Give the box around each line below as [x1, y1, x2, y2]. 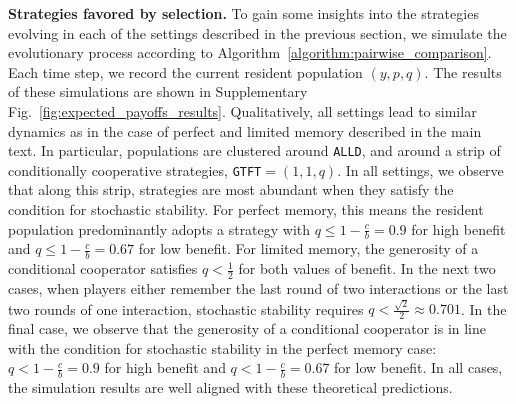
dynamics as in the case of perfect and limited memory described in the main [8, 120, 482, 141]
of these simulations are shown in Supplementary [8, 81, 308, 102]
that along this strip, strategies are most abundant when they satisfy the [8, 179, 454, 200]
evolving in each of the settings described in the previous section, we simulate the [8, 22, 507, 43]
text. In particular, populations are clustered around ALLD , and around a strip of [8, 140, 501, 161]
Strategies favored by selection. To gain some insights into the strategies [8, 3, 479, 23]
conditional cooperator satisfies [8, 258, 198, 279]
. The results [424, 61, 502, 82]
